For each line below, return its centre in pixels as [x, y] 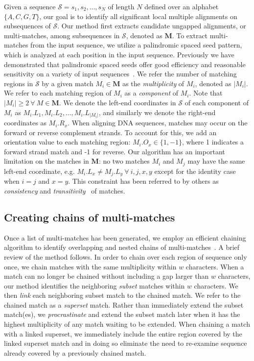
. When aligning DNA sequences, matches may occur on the [158, 123]
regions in [19, 83]
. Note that [206, 93]
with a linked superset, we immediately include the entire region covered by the [123, 333]
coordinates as [25, 123]
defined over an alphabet [182, 6]
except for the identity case [195, 171]
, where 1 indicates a [213, 142]
